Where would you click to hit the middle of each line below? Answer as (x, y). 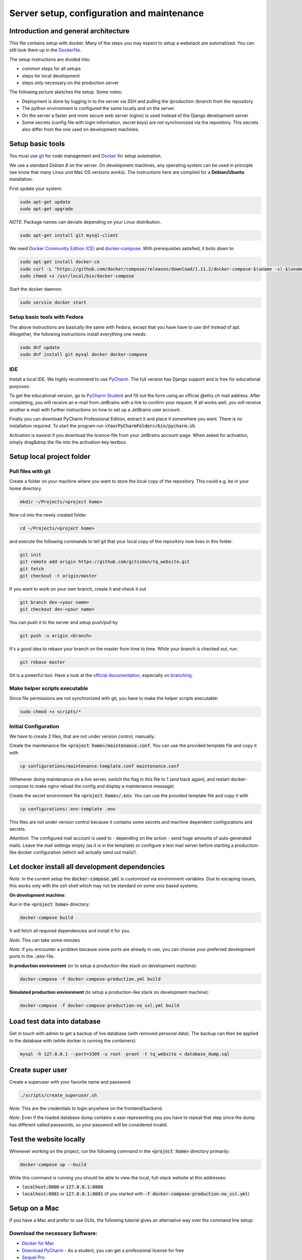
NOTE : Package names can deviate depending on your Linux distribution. (85, 222)
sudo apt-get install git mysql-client (69, 235)
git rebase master (43, 662)
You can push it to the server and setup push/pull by (64, 622)
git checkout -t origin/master (59, 576)
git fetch (32, 569)
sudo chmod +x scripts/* (51, 712)
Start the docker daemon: (36, 289)
